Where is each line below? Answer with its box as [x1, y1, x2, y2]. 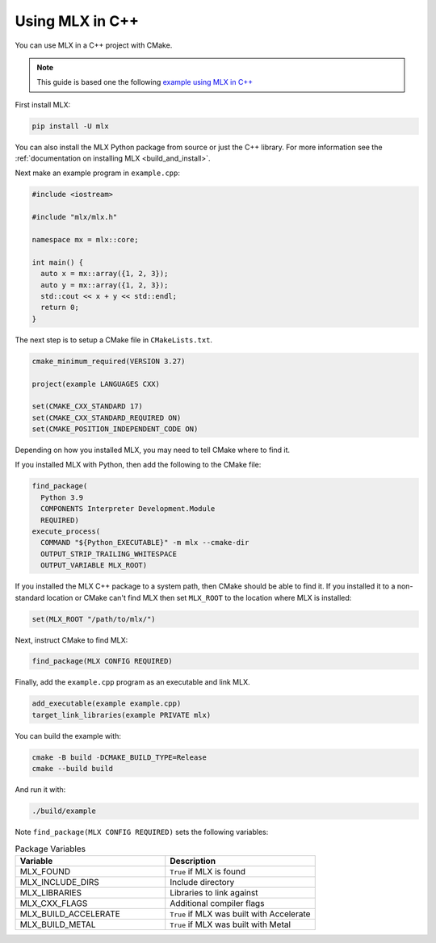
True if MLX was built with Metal [170, 919, 291, 930]
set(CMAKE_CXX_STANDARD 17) [31, 402, 143, 411]
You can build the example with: [15, 731, 121, 740]
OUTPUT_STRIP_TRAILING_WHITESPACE [40, 549, 178, 559]
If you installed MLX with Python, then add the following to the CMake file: [15, 460, 262, 470]
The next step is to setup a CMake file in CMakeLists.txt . [15, 335, 213, 345]
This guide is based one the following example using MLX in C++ [36, 78, 254, 87]
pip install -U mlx [31, 121, 109, 131]
